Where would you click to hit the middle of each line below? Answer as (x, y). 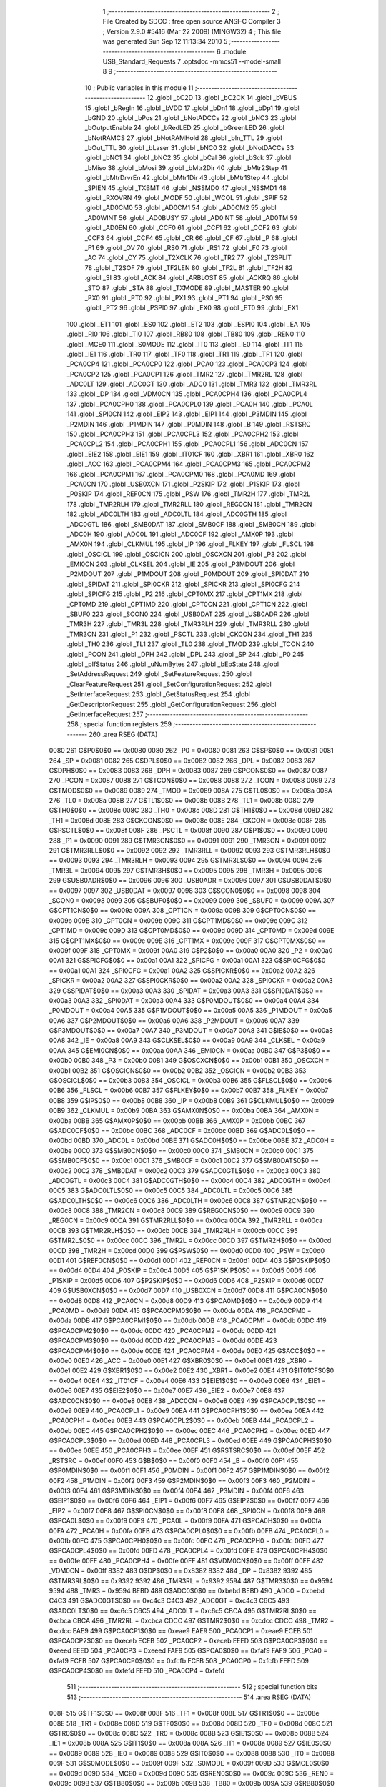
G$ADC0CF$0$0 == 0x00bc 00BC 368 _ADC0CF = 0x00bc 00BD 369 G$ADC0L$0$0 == (182, 1130)
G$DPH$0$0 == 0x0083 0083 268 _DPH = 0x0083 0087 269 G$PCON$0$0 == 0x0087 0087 (188, 770)
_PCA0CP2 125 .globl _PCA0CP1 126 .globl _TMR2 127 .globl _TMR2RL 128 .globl (185, 374)
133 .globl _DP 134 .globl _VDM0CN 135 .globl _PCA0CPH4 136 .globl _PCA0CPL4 (187, 394)
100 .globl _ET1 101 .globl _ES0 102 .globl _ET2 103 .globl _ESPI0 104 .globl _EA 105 (188, 324)
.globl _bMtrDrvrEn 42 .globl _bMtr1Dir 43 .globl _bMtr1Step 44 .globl (187, 178)
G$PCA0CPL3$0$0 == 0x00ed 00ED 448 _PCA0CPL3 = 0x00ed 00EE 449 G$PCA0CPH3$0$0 (190, 1441)
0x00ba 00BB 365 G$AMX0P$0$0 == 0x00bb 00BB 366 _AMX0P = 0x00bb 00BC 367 (177, 1120)
